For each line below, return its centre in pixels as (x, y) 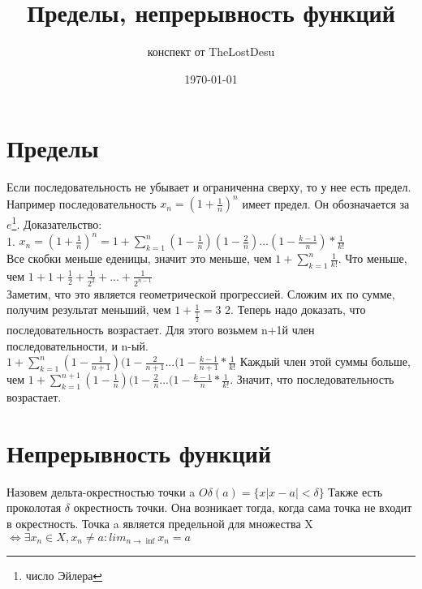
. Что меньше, (372, 258)
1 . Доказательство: (57, 223)
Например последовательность (82, 203)
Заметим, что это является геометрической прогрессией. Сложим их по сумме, (201, 293)
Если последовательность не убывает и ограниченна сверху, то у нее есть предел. (209, 187)
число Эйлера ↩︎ (64, 575)
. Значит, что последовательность (312, 379)
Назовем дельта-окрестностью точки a (101, 491)
